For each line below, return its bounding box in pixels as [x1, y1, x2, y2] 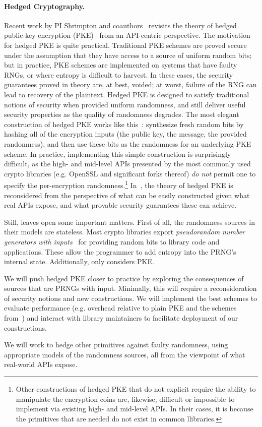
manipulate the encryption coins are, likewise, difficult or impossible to [16, 393, 235, 404]
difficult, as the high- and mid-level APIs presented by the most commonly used [4, 158, 251, 169]
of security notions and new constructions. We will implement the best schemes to [4, 292, 257, 303]
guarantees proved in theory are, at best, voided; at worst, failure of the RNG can [4, 79, 257, 90]
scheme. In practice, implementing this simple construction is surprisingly [4, 148, 231, 159]
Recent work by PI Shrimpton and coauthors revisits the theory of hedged [4, 20, 237, 30]
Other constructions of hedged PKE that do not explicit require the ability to [16, 384, 256, 394]
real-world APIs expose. [4, 359, 78, 370]
